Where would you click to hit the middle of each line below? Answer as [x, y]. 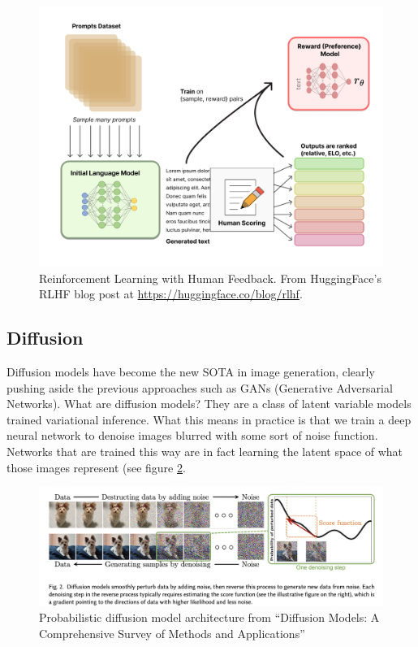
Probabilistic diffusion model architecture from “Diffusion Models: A [209, 617]
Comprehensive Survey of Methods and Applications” [172, 633]
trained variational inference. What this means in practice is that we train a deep [209, 419]
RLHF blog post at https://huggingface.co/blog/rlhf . [171, 294]
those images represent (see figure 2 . [96, 467]
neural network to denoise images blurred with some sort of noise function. [192, 435]
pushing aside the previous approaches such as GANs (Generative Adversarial [200, 387]
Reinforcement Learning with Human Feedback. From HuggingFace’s [210, 278]
